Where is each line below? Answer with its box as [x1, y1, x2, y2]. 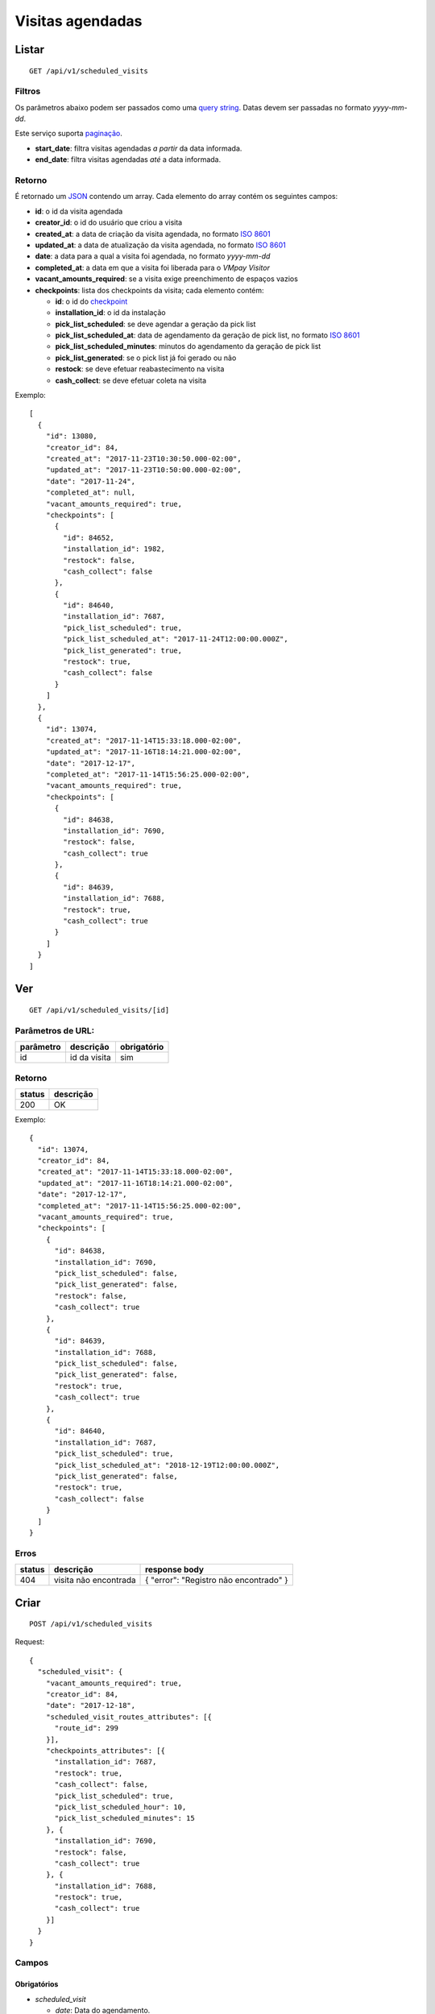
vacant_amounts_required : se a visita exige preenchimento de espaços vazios [35, 274, 298, 284]
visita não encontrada [53, 1575, 136, 1586]
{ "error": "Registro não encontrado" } [145, 1575, 288, 1586]
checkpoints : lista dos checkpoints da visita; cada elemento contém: [35, 285, 265, 295]
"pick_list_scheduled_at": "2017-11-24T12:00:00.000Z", [63, 635, 289, 644]
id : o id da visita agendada [35, 206, 123, 216]
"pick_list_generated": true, [63, 645, 183, 655]
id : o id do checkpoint [55, 296, 128, 306]
